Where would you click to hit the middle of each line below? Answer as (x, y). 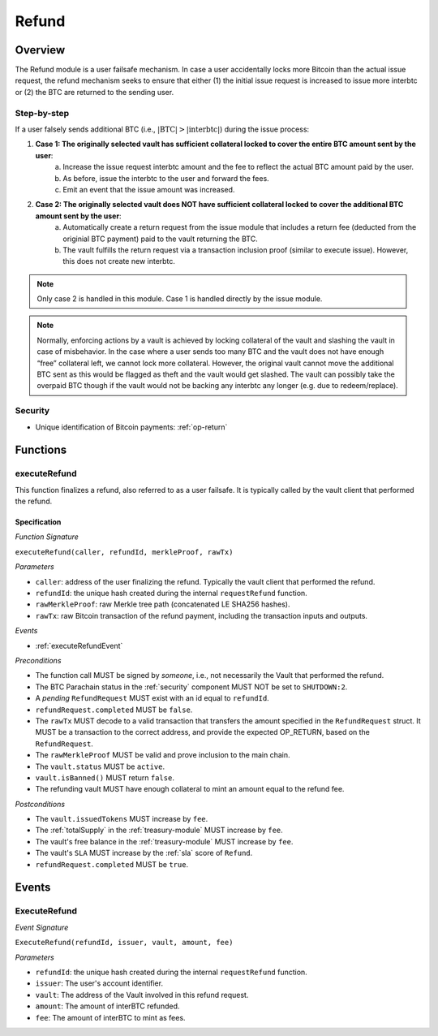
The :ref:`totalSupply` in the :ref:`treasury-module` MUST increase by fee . (159, 830)
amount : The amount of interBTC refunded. (107, 1006)
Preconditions (38, 660)
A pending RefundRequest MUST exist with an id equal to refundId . (152, 698)
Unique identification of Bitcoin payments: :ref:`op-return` (131, 427)
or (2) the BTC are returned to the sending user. (94, 92)
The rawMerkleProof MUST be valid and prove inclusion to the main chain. (163, 755)
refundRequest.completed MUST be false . (114, 710)
